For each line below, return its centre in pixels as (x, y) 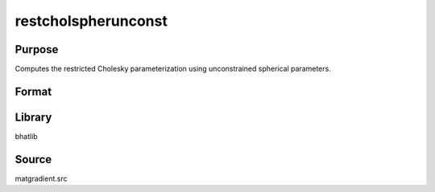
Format (33, 91)
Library (33, 117)
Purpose (37, 49)
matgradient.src (41, 178)
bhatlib (26, 136)
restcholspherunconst (91, 21)
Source (33, 159)
